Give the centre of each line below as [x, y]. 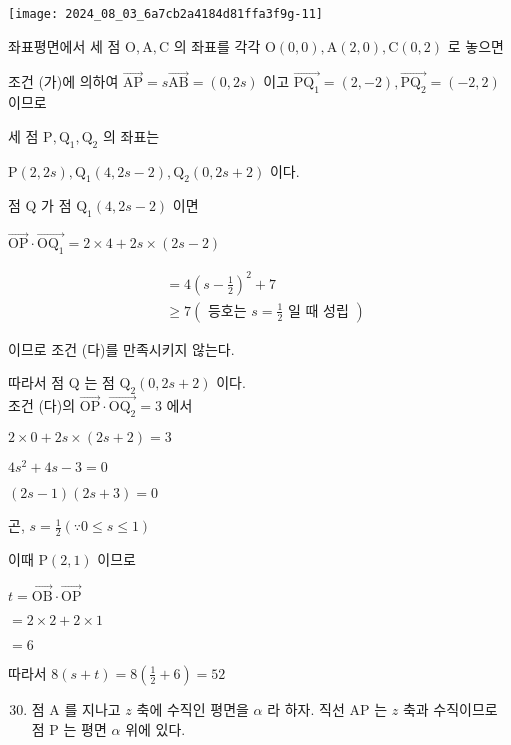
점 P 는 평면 [69, 728]
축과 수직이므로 [450, 708]
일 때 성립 [318, 311]
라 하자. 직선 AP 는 [327, 708]
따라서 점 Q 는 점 [61, 382]
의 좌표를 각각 [217, 45]
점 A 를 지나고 [76, 708]
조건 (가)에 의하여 [63, 81]
